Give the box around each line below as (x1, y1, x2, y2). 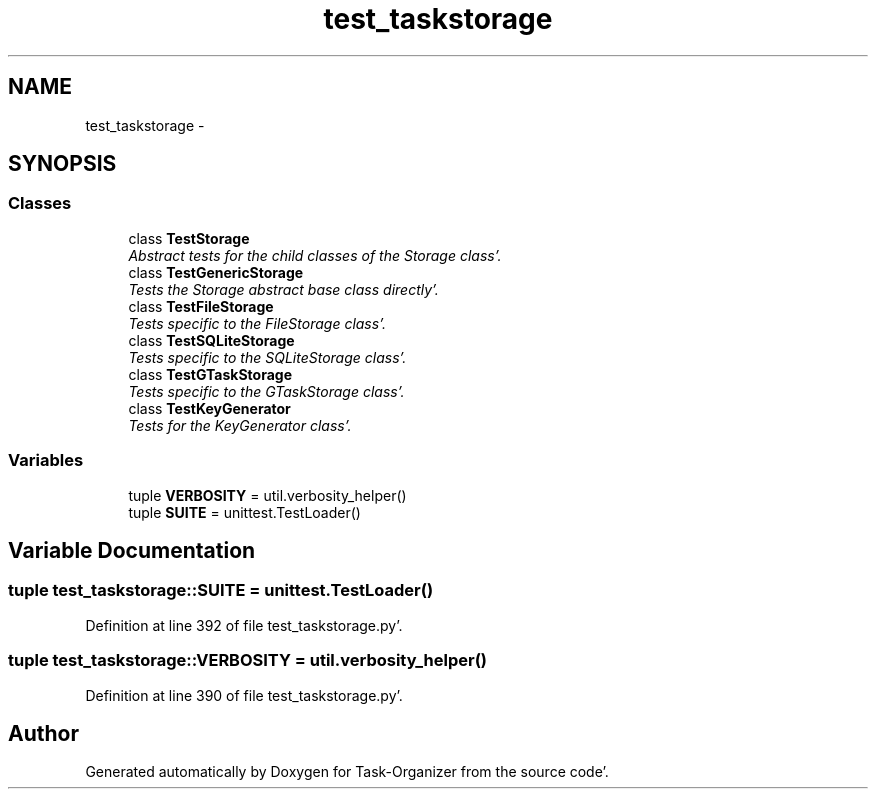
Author (8, 720, 79, 746)
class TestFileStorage (128, 297, 274, 315)
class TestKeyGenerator (128, 399, 291, 417)
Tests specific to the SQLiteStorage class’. (128, 348, 407, 366)
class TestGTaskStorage (128, 365, 292, 383)
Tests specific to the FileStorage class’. (128, 314, 386, 332)
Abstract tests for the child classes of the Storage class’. (128, 246, 502, 264)
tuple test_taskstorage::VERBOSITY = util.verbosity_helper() (8, 650, 488, 671)
